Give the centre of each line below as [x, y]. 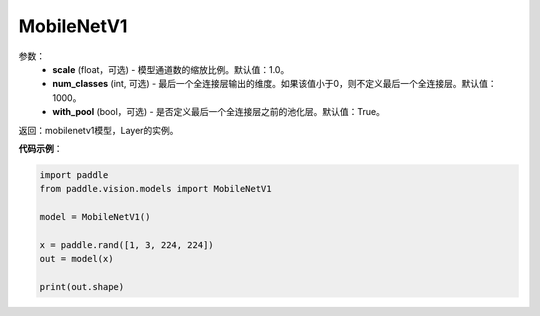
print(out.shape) [82, 286]
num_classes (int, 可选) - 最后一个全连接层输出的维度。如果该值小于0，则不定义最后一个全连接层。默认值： [274, 84]
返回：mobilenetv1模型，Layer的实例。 [98, 130]
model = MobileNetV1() [95, 217]
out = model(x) [76, 259]
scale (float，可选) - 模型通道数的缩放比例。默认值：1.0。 [171, 69]
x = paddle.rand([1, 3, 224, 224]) [126, 244]
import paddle [74, 174]
